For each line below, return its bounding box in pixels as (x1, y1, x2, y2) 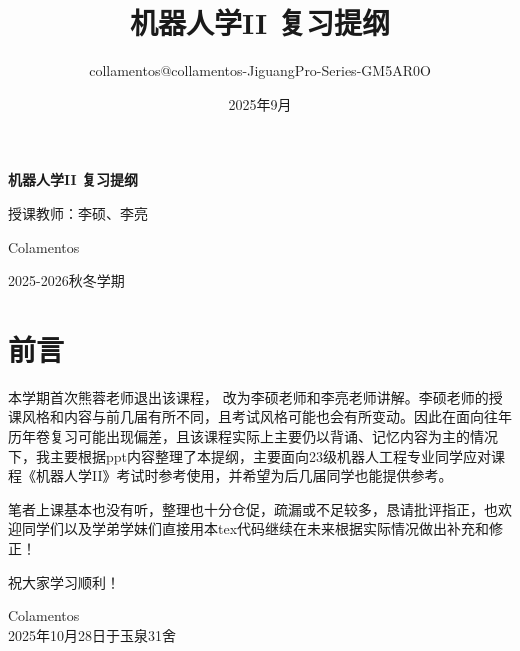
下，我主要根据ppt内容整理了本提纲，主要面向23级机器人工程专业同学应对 (8, 445, 492, 466)
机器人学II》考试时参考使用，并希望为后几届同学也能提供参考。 (35, 465, 453, 486)
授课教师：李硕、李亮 (8, 202, 148, 223)
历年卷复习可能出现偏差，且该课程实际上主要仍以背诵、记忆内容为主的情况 (8, 426, 498, 446)
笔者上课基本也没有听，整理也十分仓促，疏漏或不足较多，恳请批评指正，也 (8, 498, 498, 519)
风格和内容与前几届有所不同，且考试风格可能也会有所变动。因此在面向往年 (21, 406, 512, 427)
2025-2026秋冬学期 (8, 270, 125, 291)
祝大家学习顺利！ (8, 571, 120, 592)
